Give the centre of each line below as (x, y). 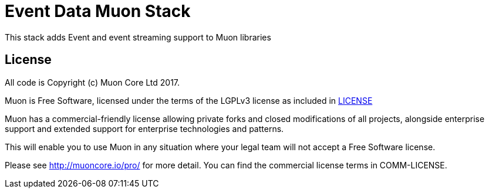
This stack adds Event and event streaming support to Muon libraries (138, 37)
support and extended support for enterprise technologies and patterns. (144, 128)
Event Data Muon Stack (98, 11)
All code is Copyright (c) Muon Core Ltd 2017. (92, 82)
